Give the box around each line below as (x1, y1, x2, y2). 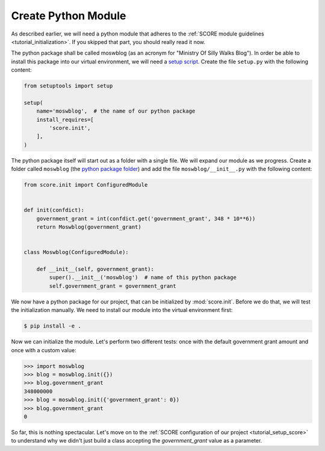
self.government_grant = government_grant (49, 282, 177, 289)
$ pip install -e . (23, 323, 81, 329)
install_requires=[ (36, 116, 94, 123)
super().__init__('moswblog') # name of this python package (49, 274, 237, 281)
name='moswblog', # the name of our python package (36, 108, 196, 114)
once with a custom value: (11, 346, 76, 353)
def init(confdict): (23, 207, 84, 214)
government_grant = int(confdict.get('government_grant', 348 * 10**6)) (36, 215, 256, 222)
